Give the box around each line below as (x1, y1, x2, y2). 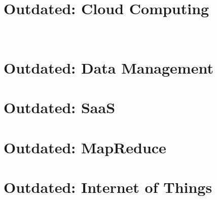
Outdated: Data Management (4, 57, 213, 78)
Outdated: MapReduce (4, 137, 166, 157)
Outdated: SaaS (4, 97, 116, 118)
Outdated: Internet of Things (4, 177, 212, 197)
